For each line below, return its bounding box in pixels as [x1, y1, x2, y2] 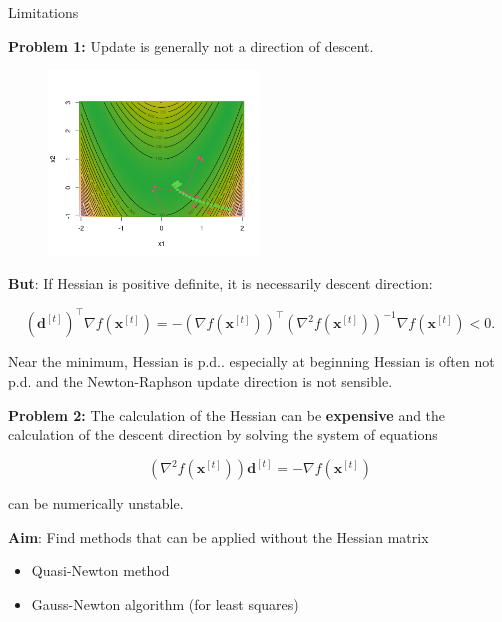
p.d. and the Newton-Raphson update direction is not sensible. [8, 370, 393, 391]
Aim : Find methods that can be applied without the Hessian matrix [8, 526, 429, 547]
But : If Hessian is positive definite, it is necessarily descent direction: [8, 273, 433, 294]
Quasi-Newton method [31, 560, 170, 581]
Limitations [8, 2, 79, 22]
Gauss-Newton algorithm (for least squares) [31, 593, 299, 614]
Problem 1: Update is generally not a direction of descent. [8, 35, 374, 56]
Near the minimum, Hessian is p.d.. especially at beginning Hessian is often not [8, 351, 495, 372]
